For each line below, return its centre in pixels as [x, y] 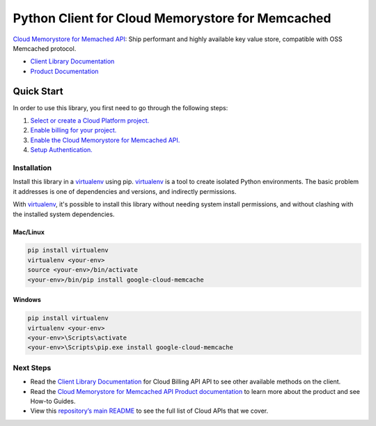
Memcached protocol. [45, 48]
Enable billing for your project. [73, 130]
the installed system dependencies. [64, 214]
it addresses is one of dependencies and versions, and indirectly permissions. [125, 191]
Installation [32, 167]
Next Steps [32, 367]
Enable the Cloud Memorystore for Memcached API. [105, 140]
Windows [27, 300]
